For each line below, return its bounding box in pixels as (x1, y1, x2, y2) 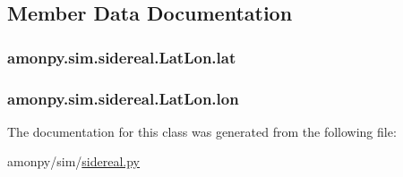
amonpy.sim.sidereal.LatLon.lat (7, 46, 236, 68)
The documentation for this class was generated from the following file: (7, 122, 397, 140)
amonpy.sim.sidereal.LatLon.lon (7, 87, 239, 109)
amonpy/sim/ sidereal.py (7, 152, 140, 171)
